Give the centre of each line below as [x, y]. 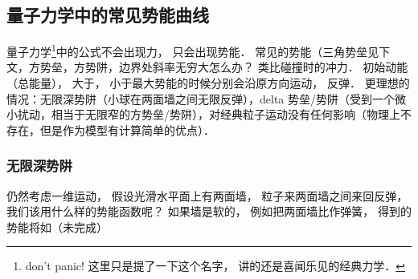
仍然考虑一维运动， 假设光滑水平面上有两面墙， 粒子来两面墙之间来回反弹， [207, 195]
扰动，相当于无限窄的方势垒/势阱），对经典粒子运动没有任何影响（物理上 [209, 114]
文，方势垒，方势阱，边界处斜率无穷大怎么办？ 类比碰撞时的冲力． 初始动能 [207, 67]
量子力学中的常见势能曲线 [108, 15]
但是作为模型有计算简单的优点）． [127, 129]
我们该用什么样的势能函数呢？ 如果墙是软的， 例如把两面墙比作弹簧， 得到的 [209, 211]
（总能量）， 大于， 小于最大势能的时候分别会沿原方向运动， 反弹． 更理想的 [208, 83]
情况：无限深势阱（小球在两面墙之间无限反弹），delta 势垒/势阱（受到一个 [201, 98]
